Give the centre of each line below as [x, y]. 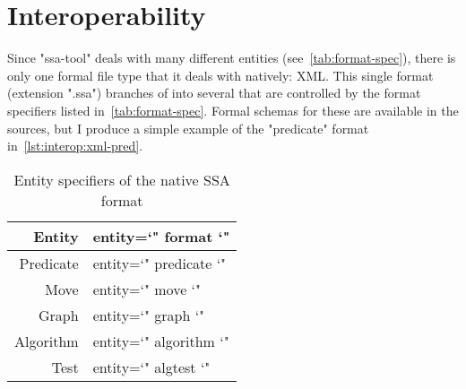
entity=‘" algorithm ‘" [161, 341]
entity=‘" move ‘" [147, 289]
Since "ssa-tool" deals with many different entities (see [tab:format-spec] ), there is [232, 58]
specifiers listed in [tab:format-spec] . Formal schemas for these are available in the [233, 110]
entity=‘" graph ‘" [149, 315]
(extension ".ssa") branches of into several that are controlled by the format [214, 93]
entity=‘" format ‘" [161, 236]
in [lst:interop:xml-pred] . [75, 146]
